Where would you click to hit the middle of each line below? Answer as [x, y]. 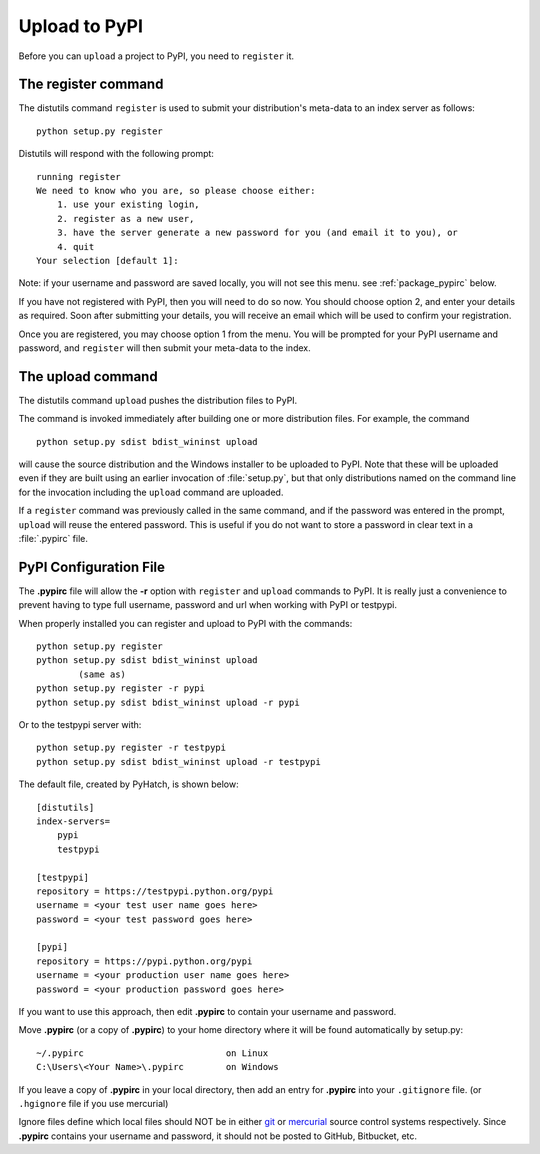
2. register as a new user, [125, 218]
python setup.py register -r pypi [120, 688]
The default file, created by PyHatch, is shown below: [128, 784]
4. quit [75, 246]
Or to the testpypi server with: [80, 724]
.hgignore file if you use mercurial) [93, 1103]
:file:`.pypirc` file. [53, 538]
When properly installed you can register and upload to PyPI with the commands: [185, 623]
